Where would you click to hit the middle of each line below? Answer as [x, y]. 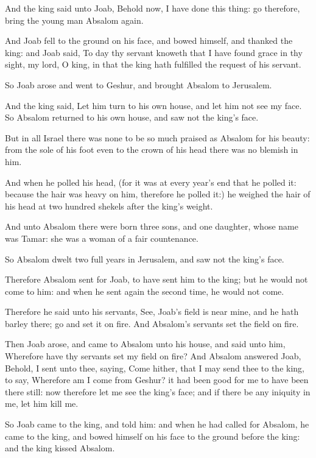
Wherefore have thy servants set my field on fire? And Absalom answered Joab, [153, 356]
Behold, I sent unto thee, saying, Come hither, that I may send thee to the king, [155, 368]
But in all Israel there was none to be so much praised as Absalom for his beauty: [157, 137]
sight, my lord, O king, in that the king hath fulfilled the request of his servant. [153, 64]
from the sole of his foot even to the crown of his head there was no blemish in [152, 150]
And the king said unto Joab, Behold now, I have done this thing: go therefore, [153, 8]
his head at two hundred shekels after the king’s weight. [109, 206]
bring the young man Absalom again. [74, 20]
